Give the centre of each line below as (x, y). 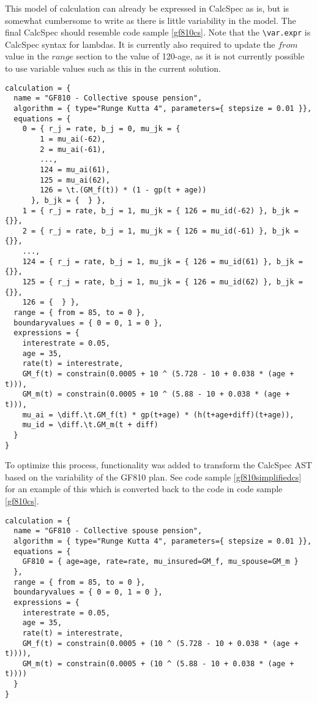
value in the (27, 56)
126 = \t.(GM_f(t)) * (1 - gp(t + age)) (123, 190)
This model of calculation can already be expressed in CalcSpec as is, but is (147, 8)
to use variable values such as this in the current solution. (113, 68)
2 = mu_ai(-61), (73, 149)
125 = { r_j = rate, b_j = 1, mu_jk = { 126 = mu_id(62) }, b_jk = (162, 282)
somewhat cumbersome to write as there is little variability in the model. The (151, 20)
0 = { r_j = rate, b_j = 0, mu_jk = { (101, 129)
